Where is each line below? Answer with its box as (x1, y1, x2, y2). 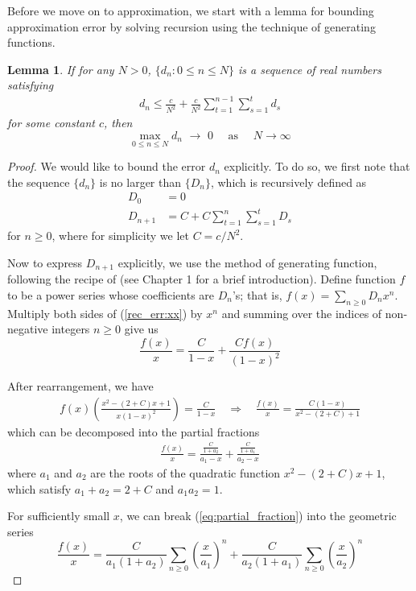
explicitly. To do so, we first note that (224, 158, 410, 175)
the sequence (7, 173, 70, 190)
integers (51, 320, 90, 337)
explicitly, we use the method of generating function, (117, 254, 377, 271)
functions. (7, 34, 56, 51)
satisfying (7, 76, 54, 93)
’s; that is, (232, 286, 282, 303)
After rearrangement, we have (7, 378, 154, 395)
